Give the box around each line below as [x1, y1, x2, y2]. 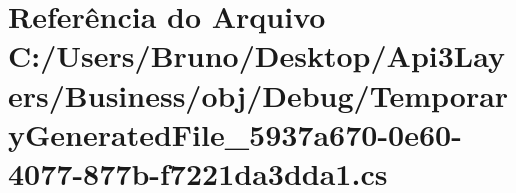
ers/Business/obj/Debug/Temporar [8, 74, 509, 115]
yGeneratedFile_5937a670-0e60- [8, 113, 462, 154]
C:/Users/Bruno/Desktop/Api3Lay [8, 35, 505, 76]
